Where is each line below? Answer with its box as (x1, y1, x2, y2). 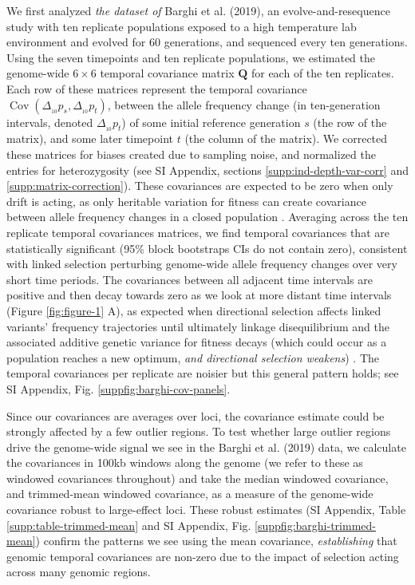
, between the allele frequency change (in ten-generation (107, 96, 381, 113)
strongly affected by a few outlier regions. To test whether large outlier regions (6, 423, 391, 440)
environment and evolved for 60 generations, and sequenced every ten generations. (6, 34, 408, 50)
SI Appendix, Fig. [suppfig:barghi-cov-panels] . (6, 380, 231, 397)
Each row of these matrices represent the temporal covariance (6, 80, 307, 97)
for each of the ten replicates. (251, 65, 394, 81)
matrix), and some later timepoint (6, 130, 173, 147)
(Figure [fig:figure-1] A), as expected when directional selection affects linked (6, 302, 381, 318)
